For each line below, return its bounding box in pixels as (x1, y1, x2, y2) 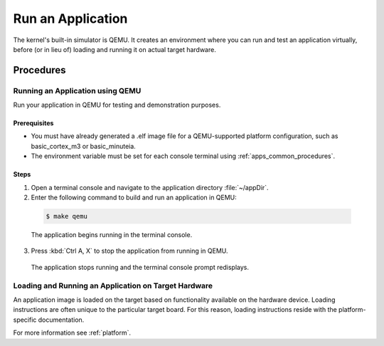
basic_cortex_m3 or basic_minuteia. (31, 142, 137, 150)
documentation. (38, 315, 85, 324)
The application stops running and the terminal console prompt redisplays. (31, 263, 249, 271)
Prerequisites (13, 119, 54, 127)
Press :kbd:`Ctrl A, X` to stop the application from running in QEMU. (31, 246, 228, 256)
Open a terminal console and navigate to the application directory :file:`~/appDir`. (31, 183, 270, 192)
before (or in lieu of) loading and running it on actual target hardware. (13, 45, 216, 53)
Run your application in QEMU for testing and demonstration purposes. (13, 100, 221, 110)
